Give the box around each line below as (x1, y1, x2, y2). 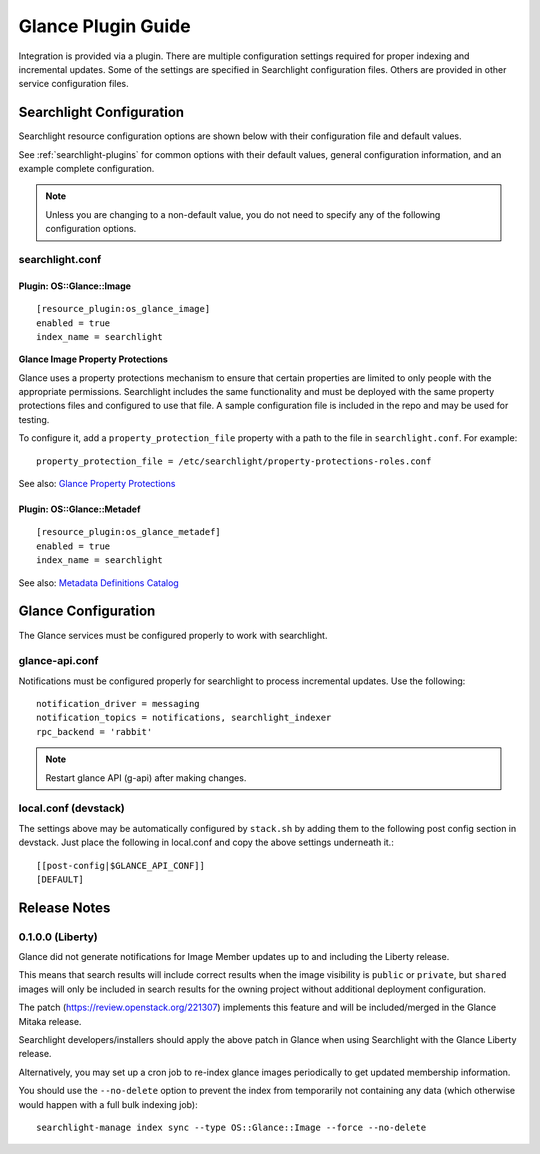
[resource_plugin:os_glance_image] (36, 303, 211, 315)
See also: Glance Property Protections (18, 478, 176, 490)
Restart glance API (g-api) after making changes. (45, 771, 247, 784)
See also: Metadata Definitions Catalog (18, 576, 179, 589)
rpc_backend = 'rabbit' (36, 726, 153, 737)
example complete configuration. (18, 163, 155, 175)
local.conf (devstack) (18, 801, 125, 815)
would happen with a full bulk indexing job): (18, 1098, 199, 1110)
